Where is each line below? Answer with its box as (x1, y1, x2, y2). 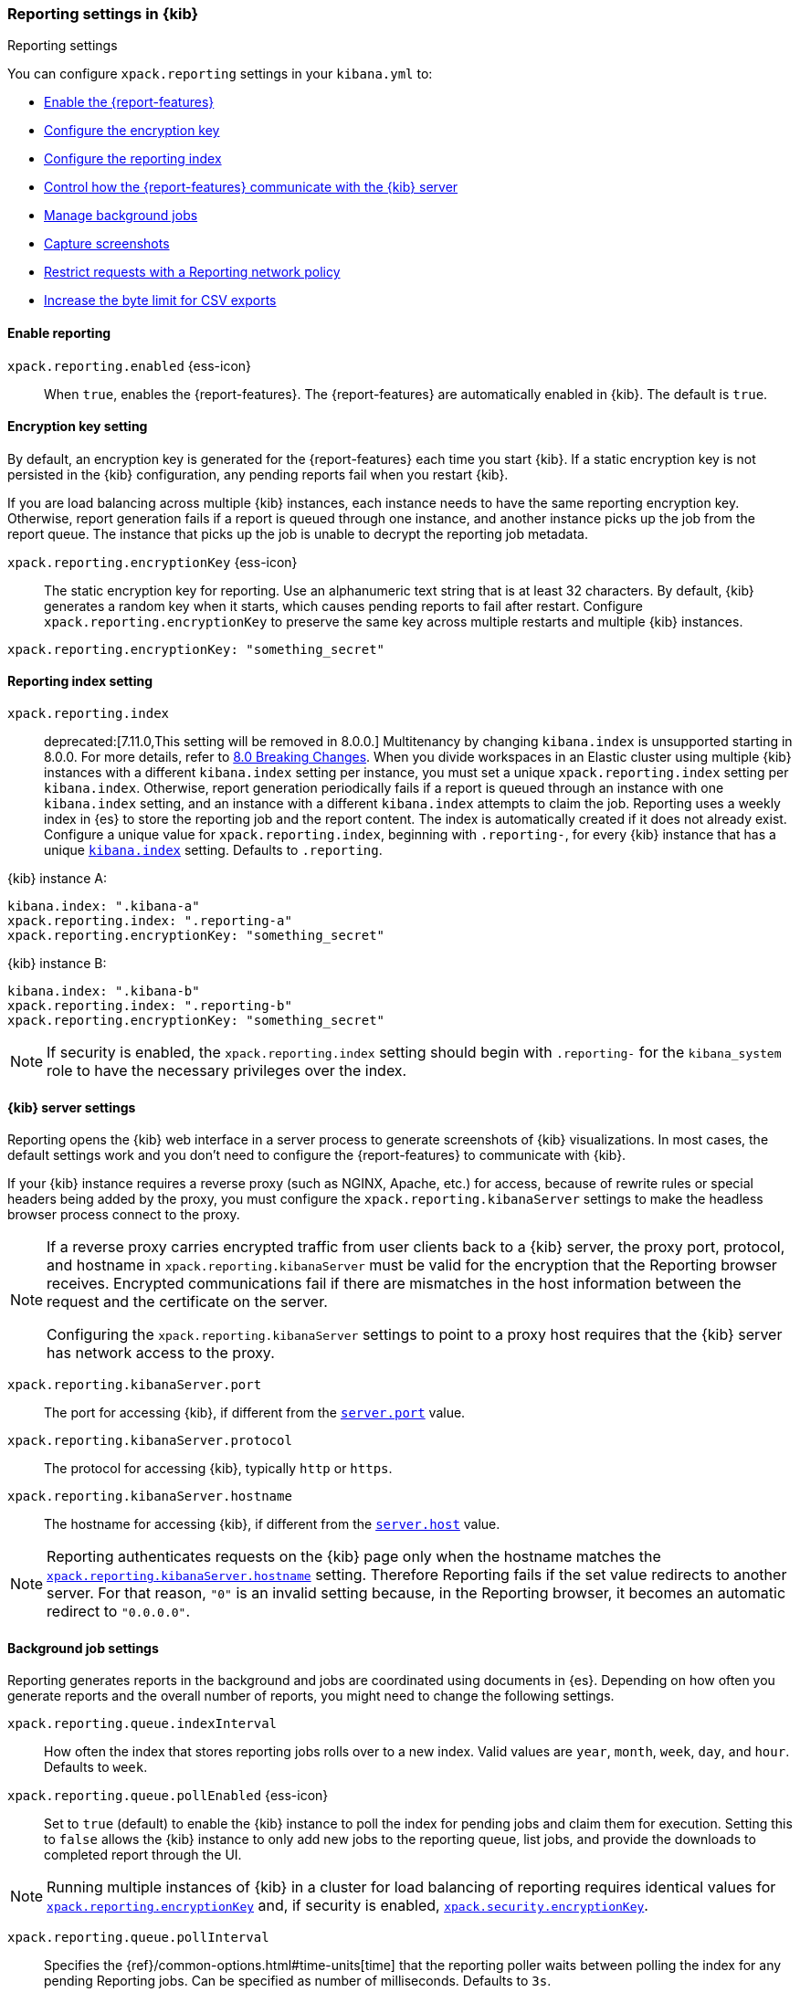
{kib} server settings (7, 1099, 136, 1115)
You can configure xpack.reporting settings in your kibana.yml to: (7, 66, 433, 82)
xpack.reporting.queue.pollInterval (7, 1930, 269, 1945)
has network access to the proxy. (47, 1344, 275, 1363)
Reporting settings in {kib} (7, 5, 199, 23)
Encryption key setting (7, 418, 148, 435)
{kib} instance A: (7, 870, 107, 887)
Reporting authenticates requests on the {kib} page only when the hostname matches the (47, 1547, 661, 1566)
